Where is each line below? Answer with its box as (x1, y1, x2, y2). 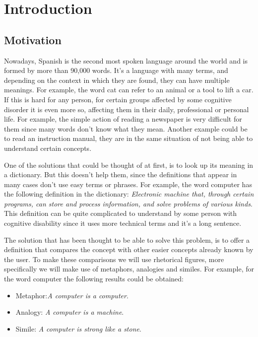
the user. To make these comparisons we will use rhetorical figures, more (4, 254, 224, 264)
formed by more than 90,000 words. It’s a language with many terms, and (4, 65, 228, 75)
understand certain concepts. (4, 142, 92, 153)
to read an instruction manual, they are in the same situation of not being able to (4, 133, 253, 143)
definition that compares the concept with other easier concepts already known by (4, 244, 254, 255)
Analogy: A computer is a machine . (15, 307, 124, 317)
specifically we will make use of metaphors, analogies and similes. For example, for (4, 264, 254, 274)
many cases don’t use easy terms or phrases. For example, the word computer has (4, 179, 252, 189)
